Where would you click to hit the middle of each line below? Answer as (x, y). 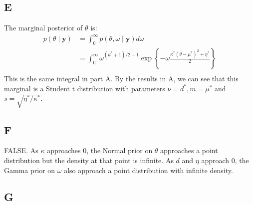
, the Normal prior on (120, 150)
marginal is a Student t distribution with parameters (85, 88)
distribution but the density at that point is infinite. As (89, 160)
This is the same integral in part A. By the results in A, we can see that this (121, 79)
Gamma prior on (30, 170)
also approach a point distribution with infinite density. (148, 170)
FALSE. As (21, 150)
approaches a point (189, 150)
